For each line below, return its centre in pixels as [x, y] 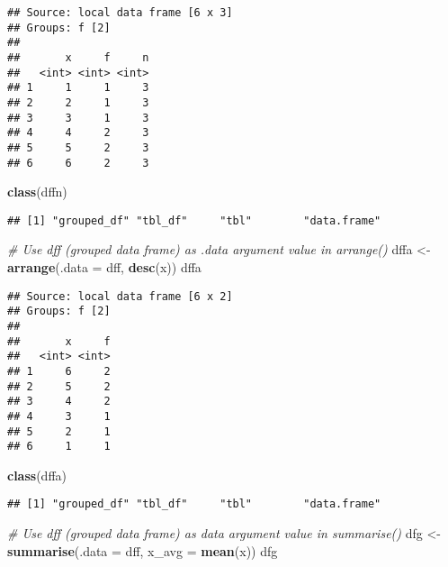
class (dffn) [37, 192]
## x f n [78, 57]
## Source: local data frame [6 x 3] [120, 13]
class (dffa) [37, 475]
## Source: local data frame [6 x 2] [120, 296]
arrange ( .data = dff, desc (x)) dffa [104, 267]
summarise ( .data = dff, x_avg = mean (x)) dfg [143, 550]
